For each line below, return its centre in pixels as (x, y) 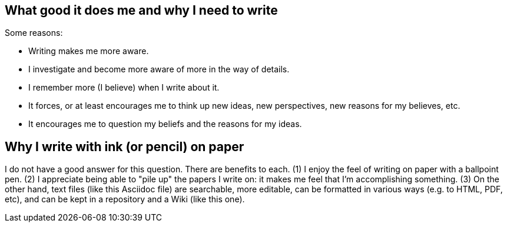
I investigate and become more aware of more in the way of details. (159, 69)
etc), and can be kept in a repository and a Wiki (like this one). (125, 199)
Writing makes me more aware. (89, 51)
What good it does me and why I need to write (141, 10)
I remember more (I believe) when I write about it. (124, 88)
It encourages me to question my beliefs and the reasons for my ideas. (165, 124)
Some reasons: (34, 33)
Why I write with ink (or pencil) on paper (125, 146)
